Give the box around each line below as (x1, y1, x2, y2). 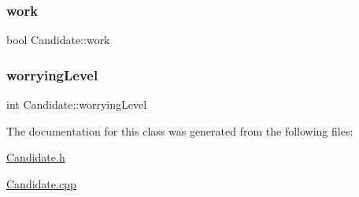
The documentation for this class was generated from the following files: (6, 122, 353, 139)
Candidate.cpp (6, 175, 76, 191)
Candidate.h (6, 149, 65, 165)
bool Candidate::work (6, 32, 110, 48)
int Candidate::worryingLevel (6, 96, 147, 113)
